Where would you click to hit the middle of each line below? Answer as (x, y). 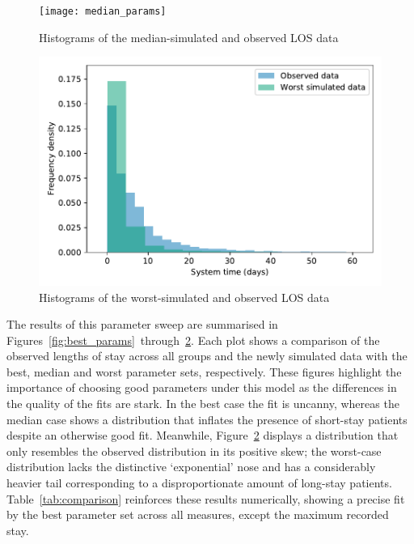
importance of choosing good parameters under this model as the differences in (202, 387)
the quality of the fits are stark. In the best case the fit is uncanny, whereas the (203, 404)
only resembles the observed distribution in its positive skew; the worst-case (194, 450)
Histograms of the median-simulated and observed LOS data (189, 37)
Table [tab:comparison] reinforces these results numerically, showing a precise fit (206, 498)
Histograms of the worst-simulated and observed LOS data (184, 297)
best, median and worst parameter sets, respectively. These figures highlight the (204, 371)
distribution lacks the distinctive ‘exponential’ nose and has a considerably (191, 467)
